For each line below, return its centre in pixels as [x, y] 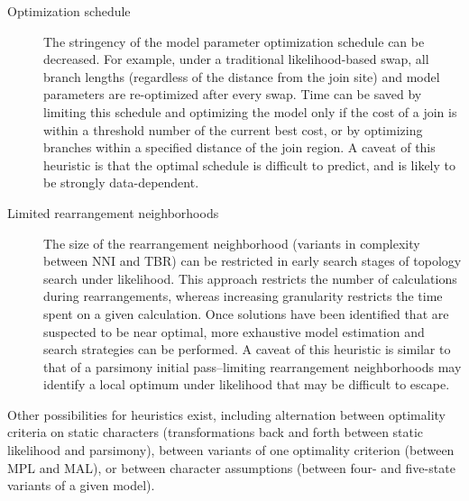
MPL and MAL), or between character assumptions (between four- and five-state [231, 467]
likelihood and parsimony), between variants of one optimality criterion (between [231, 450]
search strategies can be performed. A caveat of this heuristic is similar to [247, 349]
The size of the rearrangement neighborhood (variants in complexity [232, 243]
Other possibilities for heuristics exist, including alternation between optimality [226, 414]
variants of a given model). [81, 485]
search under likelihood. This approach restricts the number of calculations [250, 278]
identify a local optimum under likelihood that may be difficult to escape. [247, 384]
